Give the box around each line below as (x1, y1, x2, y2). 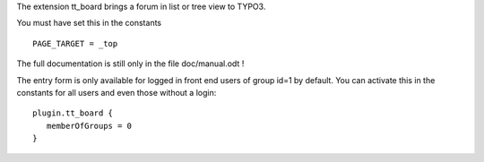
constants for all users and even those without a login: (16, 87, 217, 98)
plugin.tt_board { (32, 108, 114, 118)
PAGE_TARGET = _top (32, 38, 118, 48)
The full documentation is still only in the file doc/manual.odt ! (16, 58, 245, 69)
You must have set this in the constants (16, 18, 161, 29)
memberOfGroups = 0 (46, 121, 133, 131)
